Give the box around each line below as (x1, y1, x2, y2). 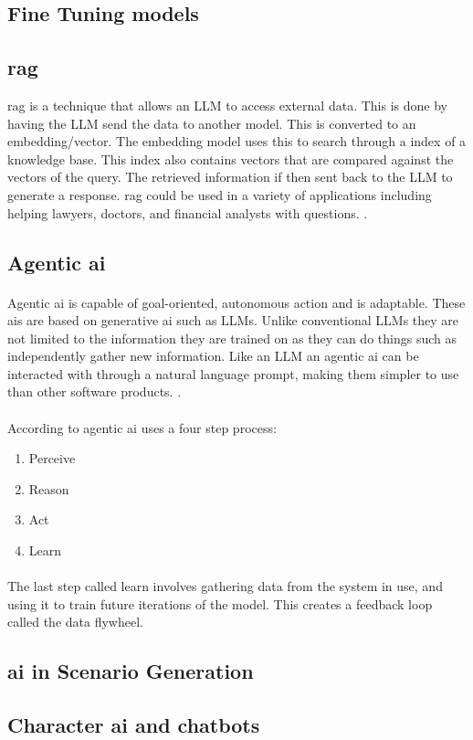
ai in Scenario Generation (7, 657, 254, 685)
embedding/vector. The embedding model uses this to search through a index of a (7, 132, 467, 151)
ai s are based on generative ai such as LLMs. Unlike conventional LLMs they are (7, 311, 459, 330)
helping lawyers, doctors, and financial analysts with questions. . (7, 203, 368, 222)
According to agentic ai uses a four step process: (7, 418, 277, 437)
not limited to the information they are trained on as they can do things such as (7, 328, 457, 347)
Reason (28, 479, 69, 498)
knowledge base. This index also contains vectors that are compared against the (7, 149, 454, 168)
